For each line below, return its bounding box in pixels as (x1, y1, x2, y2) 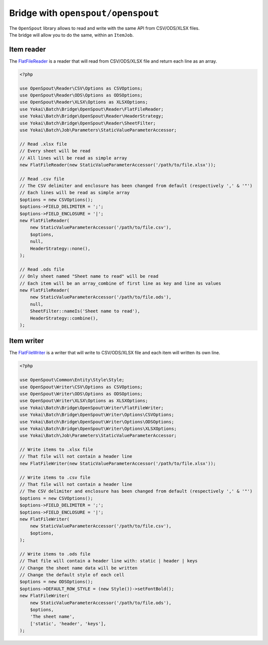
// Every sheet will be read (19, 148, 91, 154)
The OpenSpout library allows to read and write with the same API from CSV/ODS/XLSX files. (9, 25, 200, 31)
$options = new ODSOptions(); (19, 579, 93, 585)
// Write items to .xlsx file (19, 447, 93, 452)
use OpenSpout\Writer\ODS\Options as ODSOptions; (19, 391, 143, 397)
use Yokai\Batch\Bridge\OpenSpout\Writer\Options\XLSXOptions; (19, 426, 177, 431)
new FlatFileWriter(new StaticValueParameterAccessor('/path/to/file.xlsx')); (19, 460, 216, 466)
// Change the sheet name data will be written (19, 565, 137, 571)
